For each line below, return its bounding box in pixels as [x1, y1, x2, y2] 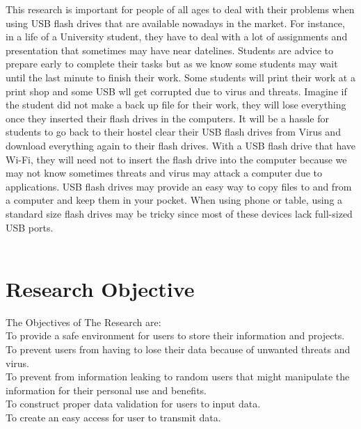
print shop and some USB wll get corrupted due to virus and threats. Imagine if [6, 83, 347, 98]
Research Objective [6, 274, 195, 302]
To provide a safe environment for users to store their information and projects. [6, 328, 345, 343]
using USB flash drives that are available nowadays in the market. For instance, [6, 15, 345, 30]
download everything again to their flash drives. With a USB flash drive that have [6, 138, 356, 152]
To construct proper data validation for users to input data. [6, 396, 261, 411]
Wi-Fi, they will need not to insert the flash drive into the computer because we [6, 152, 347, 166]
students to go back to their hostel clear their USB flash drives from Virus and [6, 124, 341, 139]
